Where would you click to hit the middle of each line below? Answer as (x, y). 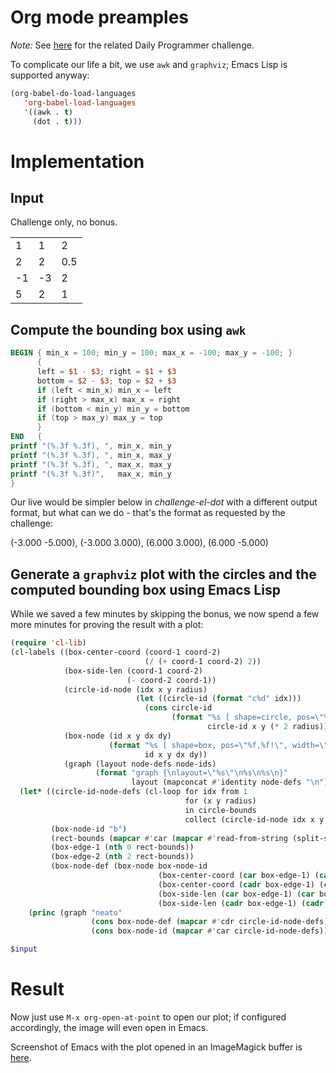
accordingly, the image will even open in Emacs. (109, 1027)
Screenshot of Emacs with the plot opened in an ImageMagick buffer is (156, 1047)
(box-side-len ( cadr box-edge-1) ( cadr (241, 903)
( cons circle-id (178, 708)
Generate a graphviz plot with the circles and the (163, 574)
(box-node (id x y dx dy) (117, 736)
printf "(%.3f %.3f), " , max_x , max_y (91, 464)
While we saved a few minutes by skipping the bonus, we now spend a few (165, 614)
